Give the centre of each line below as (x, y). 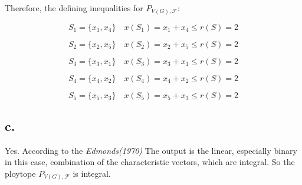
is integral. (92, 173)
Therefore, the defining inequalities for (74, 8)
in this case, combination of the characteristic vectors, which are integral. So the (150, 162)
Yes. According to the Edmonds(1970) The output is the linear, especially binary (151, 150)
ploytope (20, 173)
